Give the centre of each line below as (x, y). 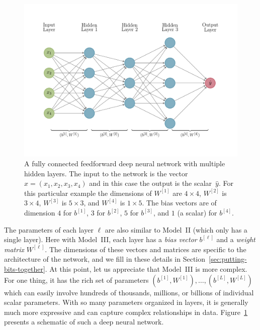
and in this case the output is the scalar (151, 183)
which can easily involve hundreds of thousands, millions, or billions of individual (129, 292)
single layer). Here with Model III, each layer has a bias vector (101, 239)
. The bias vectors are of (179, 203)
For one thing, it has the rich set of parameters (76, 280)
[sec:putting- (228, 259)
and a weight (236, 239)
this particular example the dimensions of (88, 193)
